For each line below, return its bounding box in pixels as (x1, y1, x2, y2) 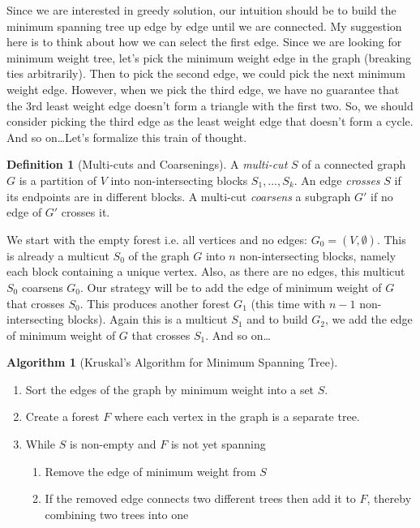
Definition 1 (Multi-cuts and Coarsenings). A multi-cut (6, 156, 288, 173)
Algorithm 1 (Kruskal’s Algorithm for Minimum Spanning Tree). (6, 354, 338, 371)
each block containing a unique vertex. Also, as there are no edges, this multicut (6, 263, 405, 280)
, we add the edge (325, 311, 413, 328)
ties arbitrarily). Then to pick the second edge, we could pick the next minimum (6, 65, 405, 82)
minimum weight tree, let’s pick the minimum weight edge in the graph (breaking (6, 49, 412, 66)
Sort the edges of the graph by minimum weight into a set (25, 380, 315, 397)
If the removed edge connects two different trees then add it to (45, 490, 356, 507)
